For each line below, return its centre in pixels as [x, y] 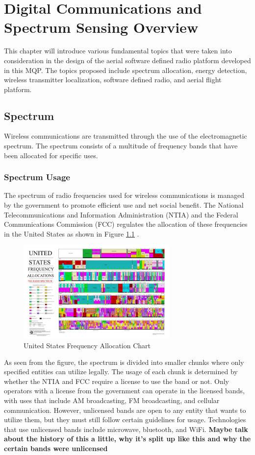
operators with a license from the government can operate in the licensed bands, [124, 391]
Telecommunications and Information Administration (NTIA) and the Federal [121, 214]
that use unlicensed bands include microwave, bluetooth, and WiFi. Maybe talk [126, 429]
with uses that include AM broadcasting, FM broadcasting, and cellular [112, 400]
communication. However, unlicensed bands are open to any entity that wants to [125, 410]
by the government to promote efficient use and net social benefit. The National [124, 205]
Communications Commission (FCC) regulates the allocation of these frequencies [126, 224]
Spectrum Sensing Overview [101, 27]
